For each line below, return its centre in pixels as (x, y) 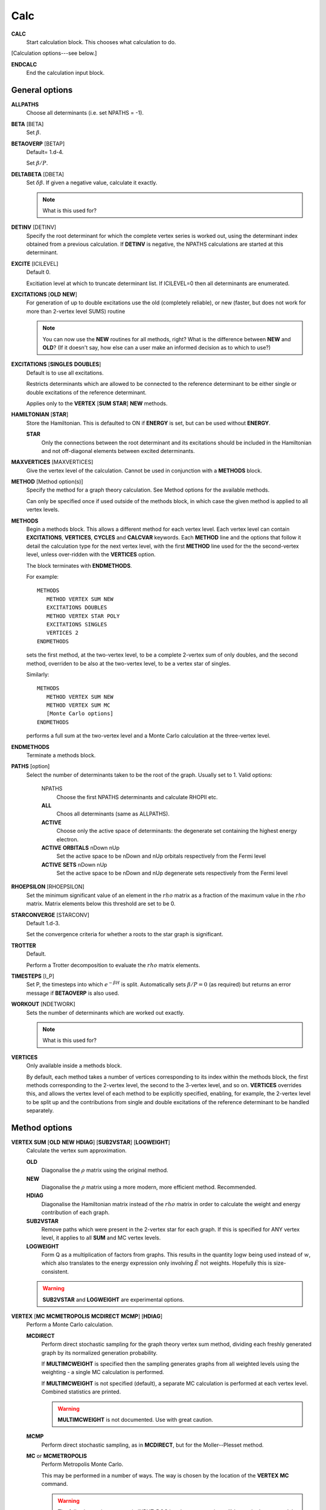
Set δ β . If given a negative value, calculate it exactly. (92, 183)
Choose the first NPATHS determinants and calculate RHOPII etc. (137, 797)
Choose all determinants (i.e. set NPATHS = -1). (85, 113)
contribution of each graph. (75, 1213)
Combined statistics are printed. (81, 1392)
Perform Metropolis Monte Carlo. (82, 1464)
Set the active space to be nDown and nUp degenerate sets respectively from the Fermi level (172, 873)
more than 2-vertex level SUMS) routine (76, 311)
